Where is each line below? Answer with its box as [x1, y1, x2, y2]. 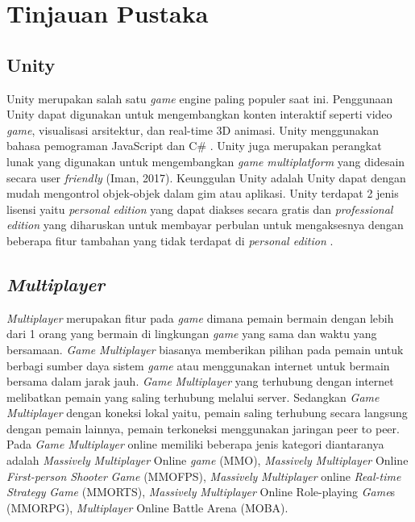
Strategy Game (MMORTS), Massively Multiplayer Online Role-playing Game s [6, 483, 396, 500]
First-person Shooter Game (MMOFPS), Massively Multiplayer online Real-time [6, 467, 401, 484]
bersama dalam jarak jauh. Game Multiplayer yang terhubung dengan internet [6, 373, 394, 390]
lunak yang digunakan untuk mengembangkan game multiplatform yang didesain [6, 152, 405, 169]
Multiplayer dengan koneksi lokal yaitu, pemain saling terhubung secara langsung [6, 404, 408, 421]
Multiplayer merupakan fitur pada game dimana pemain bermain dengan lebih [6, 309, 394, 326]
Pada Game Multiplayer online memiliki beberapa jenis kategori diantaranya [6, 436, 384, 453]
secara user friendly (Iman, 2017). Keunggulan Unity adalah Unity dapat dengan [6, 169, 406, 186]
